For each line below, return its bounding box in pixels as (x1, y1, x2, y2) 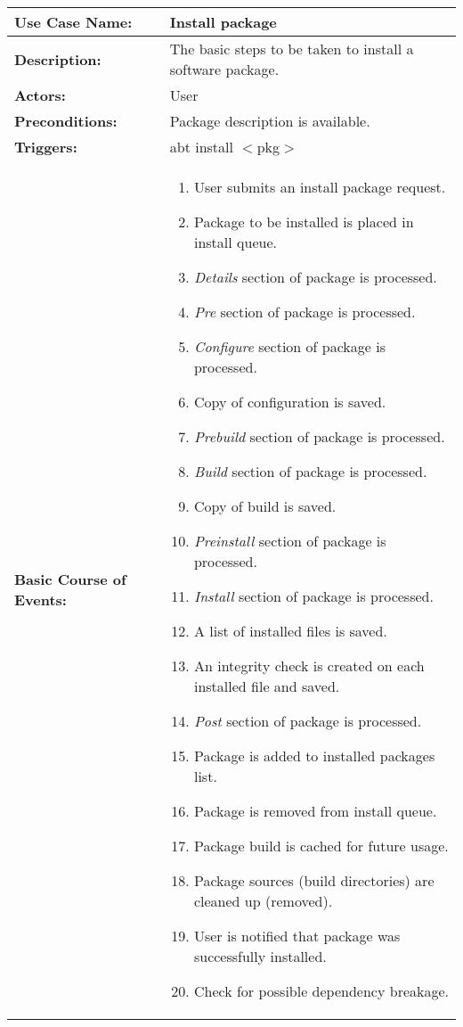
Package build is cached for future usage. (193, 835, 449, 856)
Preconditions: (14, 111, 118, 131)
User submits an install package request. (193, 177, 446, 197)
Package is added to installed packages (193, 745, 435, 766)
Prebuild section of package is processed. (193, 426, 445, 447)
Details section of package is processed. (193, 267, 437, 287)
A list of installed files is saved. (193, 620, 387, 641)
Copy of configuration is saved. (193, 391, 386, 412)
